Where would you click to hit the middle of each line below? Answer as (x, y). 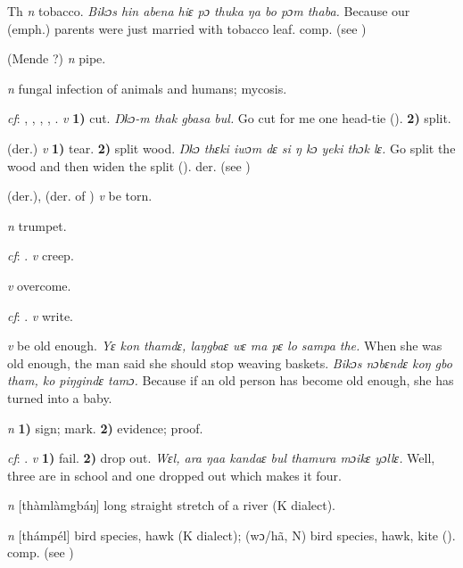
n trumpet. (37, 225)
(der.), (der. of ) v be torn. (80, 196)
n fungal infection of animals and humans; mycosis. (147, 88)
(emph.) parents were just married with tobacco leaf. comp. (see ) (187, 28)
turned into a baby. (60, 397)
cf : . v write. (41, 315)
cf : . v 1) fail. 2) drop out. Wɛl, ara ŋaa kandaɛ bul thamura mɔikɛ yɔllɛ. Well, (221, 458)
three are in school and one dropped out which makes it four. (174, 475)
